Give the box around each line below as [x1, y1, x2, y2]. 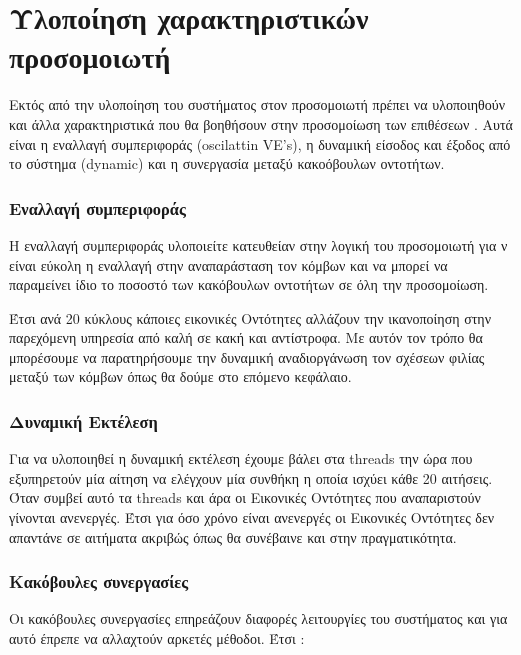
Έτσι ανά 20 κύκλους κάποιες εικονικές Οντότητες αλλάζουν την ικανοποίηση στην [9, 307, 492, 328]
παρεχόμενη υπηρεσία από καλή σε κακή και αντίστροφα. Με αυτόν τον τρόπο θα [9, 327, 483, 348]
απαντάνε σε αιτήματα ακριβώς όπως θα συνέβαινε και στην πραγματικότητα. [9, 526, 457, 547]
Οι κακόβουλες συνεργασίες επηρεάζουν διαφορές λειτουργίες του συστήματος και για [9, 608, 508, 629]
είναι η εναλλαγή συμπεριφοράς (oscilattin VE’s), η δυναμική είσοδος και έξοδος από [9, 133, 511, 154]
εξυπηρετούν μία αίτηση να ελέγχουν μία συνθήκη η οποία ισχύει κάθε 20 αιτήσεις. [9, 467, 493, 488]
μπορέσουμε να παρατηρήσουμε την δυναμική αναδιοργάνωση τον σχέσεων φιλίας [9, 346, 485, 367]
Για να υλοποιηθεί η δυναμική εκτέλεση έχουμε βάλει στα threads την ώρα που [9, 448, 473, 469]
